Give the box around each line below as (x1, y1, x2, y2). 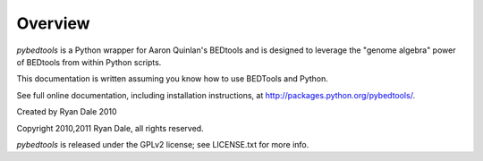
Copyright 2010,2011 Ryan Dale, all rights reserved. (16, 123, 205, 133)
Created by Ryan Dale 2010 (16, 106, 117, 117)
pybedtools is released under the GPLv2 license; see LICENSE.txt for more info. (16, 139, 309, 149)
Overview (16, 13, 90, 33)
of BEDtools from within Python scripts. (16, 56, 162, 67)
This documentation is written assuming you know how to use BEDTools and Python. (16, 73, 328, 84)
